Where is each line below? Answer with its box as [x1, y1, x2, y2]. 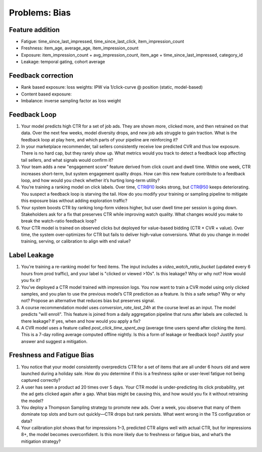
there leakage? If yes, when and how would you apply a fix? [21, 318, 141, 324]
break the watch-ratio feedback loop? [21, 218, 97, 224]
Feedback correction [9, 72, 74, 80]
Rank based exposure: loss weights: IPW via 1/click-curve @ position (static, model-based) [21, 84, 203, 90]
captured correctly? [21, 377, 61, 383]
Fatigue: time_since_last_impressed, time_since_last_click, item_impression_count [21, 39, 184, 45]
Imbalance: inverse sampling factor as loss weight [21, 97, 121, 104]
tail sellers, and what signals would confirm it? [21, 157, 114, 163]
